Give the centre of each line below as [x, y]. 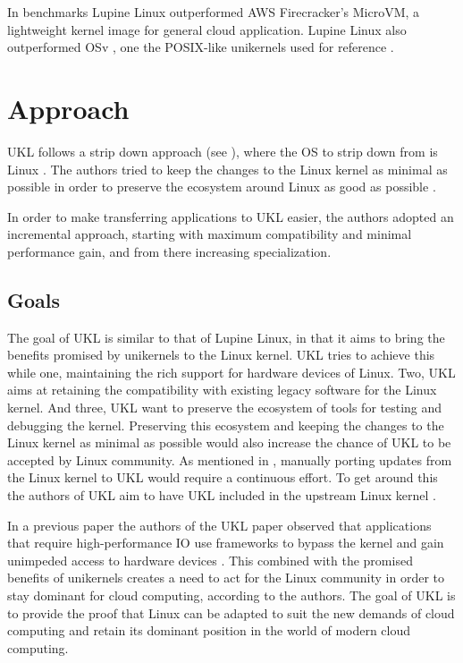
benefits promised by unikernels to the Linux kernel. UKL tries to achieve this [221, 355]
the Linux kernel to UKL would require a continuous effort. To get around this [223, 477]
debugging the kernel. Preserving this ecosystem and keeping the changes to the [226, 425]
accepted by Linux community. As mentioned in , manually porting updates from [230, 459]
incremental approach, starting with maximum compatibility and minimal [210, 234]
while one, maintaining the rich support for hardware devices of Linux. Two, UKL [231, 372]
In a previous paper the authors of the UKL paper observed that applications [219, 525]
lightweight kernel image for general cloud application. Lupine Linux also [207, 29]
